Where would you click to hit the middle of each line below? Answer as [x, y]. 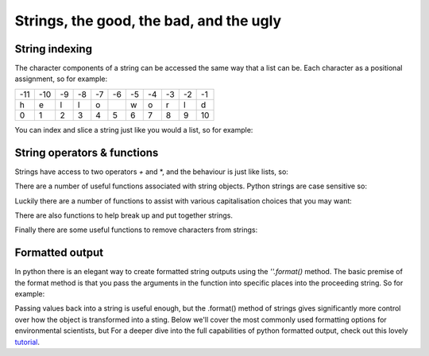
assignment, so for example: [61, 79]
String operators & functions [87, 152]
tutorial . [27, 342]
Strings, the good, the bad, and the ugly [148, 21]
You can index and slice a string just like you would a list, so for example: [134, 130]
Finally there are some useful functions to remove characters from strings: [136, 230]
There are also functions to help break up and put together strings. [124, 215]
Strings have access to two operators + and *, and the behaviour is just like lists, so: [152, 172]
